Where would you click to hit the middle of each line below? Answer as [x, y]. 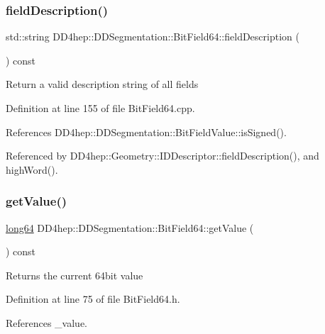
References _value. [47, 322]
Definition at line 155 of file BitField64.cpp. [100, 108]
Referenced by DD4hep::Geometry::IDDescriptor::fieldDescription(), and [162, 156]
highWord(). [32, 169]
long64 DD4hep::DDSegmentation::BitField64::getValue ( [130, 227]
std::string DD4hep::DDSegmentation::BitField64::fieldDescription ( [153, 37]
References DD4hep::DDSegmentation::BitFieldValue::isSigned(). [146, 132]
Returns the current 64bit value [75, 275]
